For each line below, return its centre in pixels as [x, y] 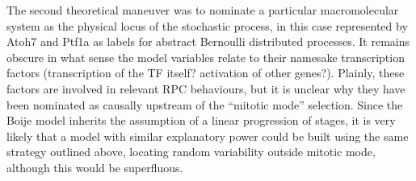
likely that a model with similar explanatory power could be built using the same [208, 136]
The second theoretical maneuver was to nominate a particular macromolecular [203, 10]
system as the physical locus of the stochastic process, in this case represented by [207, 25]
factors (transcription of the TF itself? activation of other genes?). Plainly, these [206, 73]
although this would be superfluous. [95, 167]
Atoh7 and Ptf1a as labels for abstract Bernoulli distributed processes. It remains [208, 41]
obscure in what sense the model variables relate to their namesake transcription [206, 57]
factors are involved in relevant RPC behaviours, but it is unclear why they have [206, 88]
